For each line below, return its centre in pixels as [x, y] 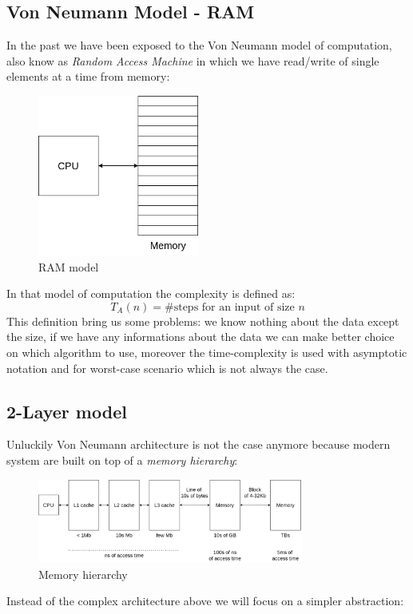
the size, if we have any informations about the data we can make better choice [201, 337]
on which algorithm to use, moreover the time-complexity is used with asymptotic [207, 352]
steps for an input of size [234, 307]
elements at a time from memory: [88, 76]
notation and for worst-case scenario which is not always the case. [167, 368]
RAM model [69, 266]
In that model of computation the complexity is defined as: [151, 293]
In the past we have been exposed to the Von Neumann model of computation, [199, 45]
